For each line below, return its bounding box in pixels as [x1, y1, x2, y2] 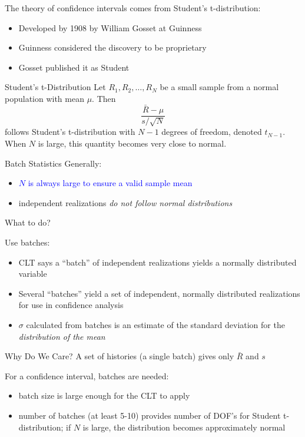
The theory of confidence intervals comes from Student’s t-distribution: [5, 2, 261, 14]
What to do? [5, 216, 51, 229]
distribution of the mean [18, 330, 105, 342]
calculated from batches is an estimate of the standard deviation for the [26, 319, 285, 330]
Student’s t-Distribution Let [5, 81, 106, 93]
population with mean [5, 92, 84, 104]
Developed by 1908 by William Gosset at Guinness [18, 21, 202, 34]
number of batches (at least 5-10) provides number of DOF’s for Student [18, 409, 281, 421]
